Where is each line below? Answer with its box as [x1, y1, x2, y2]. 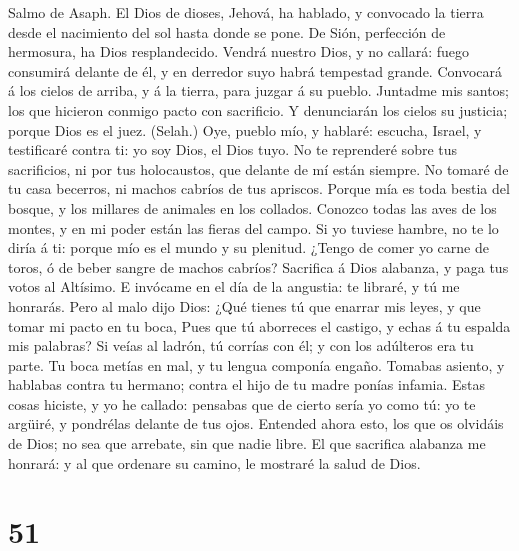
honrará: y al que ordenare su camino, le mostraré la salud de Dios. [8, 452, 421, 473]
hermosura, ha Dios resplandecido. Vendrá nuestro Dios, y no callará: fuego [8, 41, 470, 62]
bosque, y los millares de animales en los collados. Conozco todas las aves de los [8, 197, 497, 218]
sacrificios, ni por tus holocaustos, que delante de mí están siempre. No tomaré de [8, 158, 509, 179]
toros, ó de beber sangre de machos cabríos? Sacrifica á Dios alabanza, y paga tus [8, 256, 509, 277]
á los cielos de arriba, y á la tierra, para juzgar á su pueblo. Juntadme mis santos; [8, 80, 509, 101]
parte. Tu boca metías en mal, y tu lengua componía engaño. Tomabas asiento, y [8, 354, 505, 375]
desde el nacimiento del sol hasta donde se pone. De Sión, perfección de [8, 21, 446, 42]
